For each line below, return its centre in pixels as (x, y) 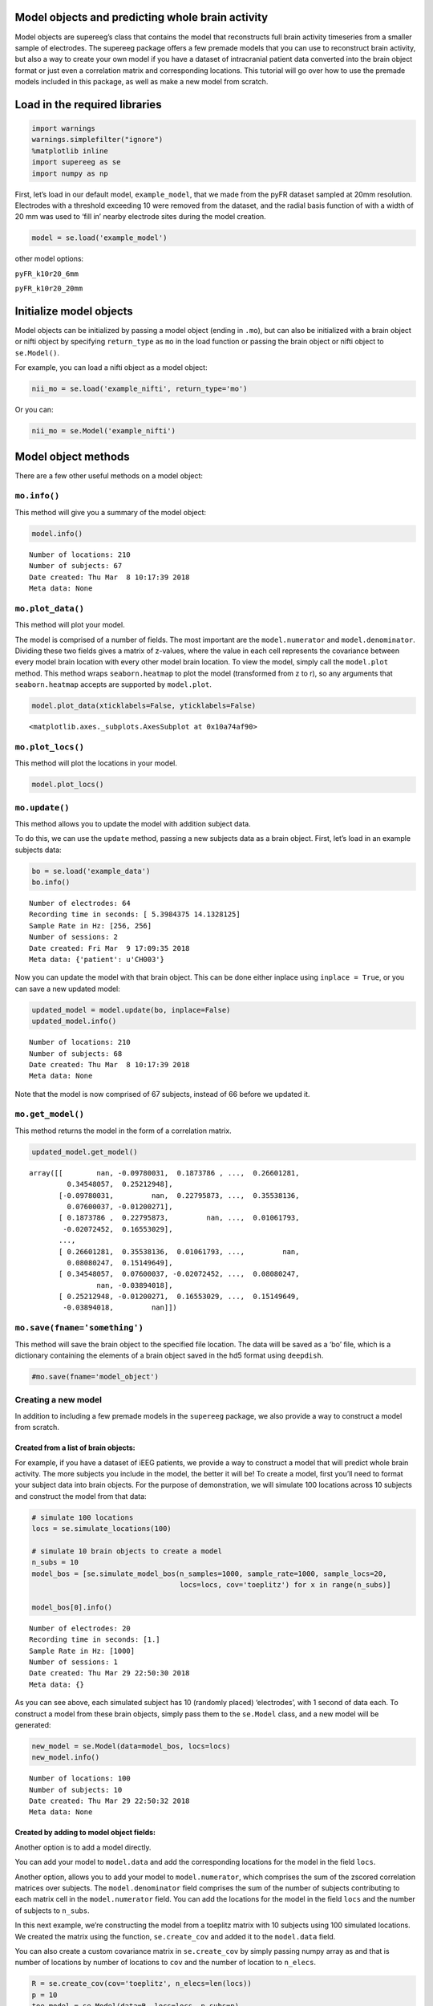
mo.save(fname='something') (79, 1328)
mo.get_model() (49, 1114)
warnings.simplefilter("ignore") (97, 140)
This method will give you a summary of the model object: (111, 512)
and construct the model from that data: (81, 1496)
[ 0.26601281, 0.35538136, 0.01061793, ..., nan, (179, 1251)
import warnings (64, 129)
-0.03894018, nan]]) (120, 1308)
